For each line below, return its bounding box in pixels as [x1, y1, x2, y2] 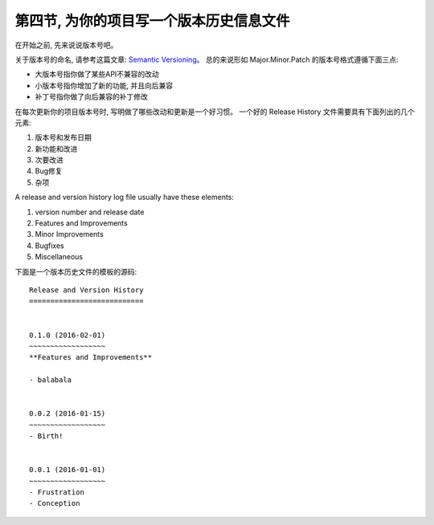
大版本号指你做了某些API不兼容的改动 [35, 69, 160, 79]
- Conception [29, 499, 80, 508]
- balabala [29, 376, 72, 385]
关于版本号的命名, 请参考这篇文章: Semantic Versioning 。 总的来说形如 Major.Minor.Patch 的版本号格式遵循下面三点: [14, 55, 399, 64]
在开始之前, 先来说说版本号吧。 [14, 40, 118, 50]
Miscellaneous [35, 252, 84, 262]
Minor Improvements [35, 230, 104, 239]
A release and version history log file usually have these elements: [14, 193, 235, 202]
